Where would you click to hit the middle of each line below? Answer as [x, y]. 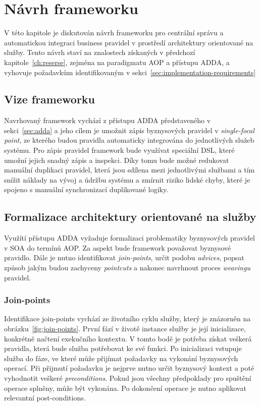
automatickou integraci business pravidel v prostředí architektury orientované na [129, 42]
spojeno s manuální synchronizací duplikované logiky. [86, 189]
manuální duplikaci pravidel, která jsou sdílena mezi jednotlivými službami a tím [129, 170]
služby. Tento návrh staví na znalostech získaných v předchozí [100, 52]
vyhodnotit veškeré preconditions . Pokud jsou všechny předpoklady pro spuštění [128, 378]
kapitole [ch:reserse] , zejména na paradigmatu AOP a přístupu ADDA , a [117, 62]
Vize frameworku [50, 99]
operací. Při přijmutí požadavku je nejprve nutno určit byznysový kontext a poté [129, 368]
